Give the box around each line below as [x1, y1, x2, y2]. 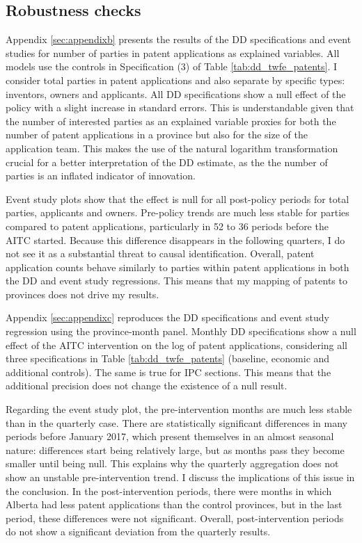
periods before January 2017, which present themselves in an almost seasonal [6, 429, 334, 444]
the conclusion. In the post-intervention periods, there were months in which [6, 483, 332, 498]
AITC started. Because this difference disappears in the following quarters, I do [6, 232, 345, 247]
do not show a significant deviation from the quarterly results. [6, 524, 271, 539]
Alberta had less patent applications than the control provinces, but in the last [6, 497, 343, 512]
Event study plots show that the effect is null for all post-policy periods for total [6, 191, 349, 206]
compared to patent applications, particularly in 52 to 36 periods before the [6, 218, 329, 233]
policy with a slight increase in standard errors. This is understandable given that [6, 100, 354, 115]
